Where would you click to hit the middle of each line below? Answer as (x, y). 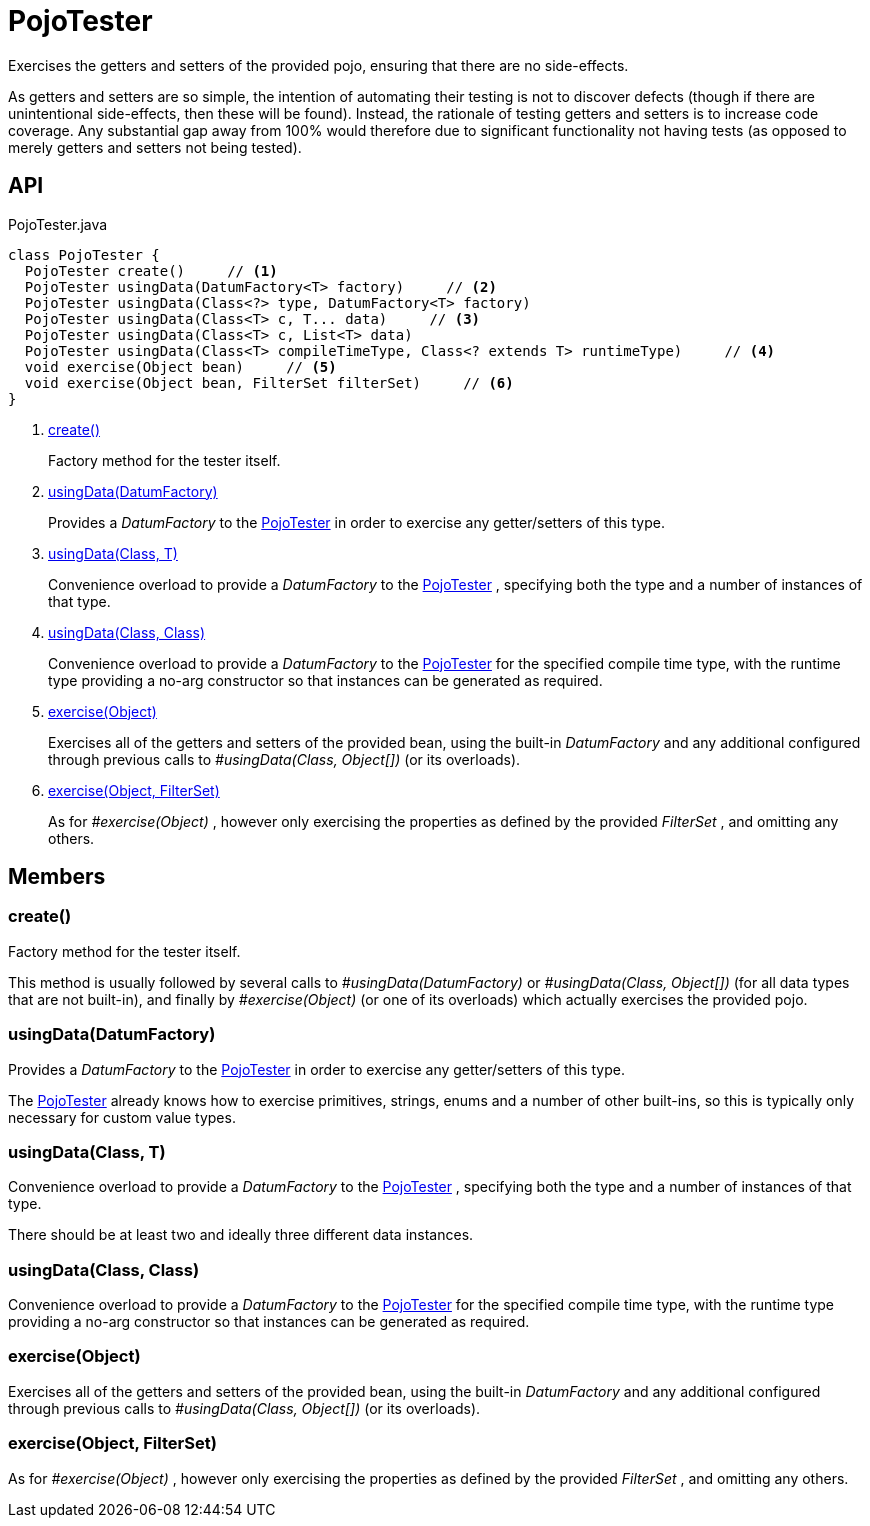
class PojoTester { (84, 254)
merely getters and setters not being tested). (155, 147)
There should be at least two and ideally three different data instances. (241, 1235)
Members (57, 877)
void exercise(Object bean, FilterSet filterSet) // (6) (269, 382)
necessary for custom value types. (122, 1117)
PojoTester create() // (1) (151, 270)
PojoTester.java (58, 224)
